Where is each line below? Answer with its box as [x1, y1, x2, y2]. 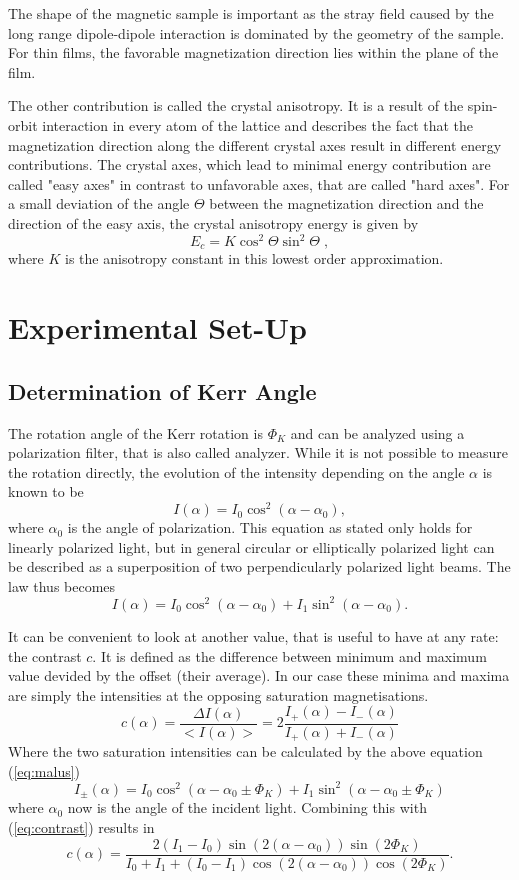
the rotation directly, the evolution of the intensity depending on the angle [8, 461, 465, 482]
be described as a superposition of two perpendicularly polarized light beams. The [8, 556, 511, 577]
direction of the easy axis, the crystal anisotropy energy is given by [8, 212, 419, 233]
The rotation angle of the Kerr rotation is [8, 422, 263, 443]
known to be [8, 481, 84, 502]
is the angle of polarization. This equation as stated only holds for [67, 517, 473, 538]
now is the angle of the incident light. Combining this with [67, 797, 427, 818]
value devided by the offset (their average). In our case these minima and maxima [8, 665, 510, 686]
